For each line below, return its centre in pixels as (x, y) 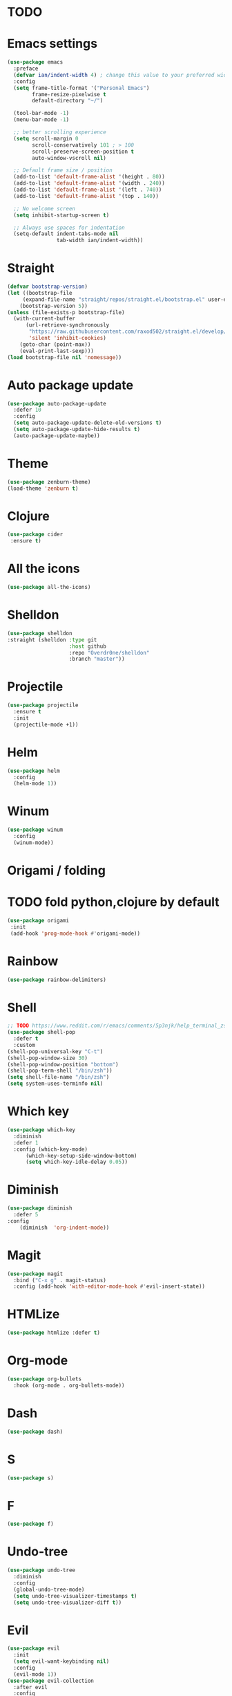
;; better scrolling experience (60, 132)
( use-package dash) (35, 1432)
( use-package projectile (43, 705)
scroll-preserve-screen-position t (83, 152)
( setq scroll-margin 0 (46, 138)
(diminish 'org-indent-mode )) (65, 1228)
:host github (88, 646)
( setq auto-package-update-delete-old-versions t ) (88, 423)
